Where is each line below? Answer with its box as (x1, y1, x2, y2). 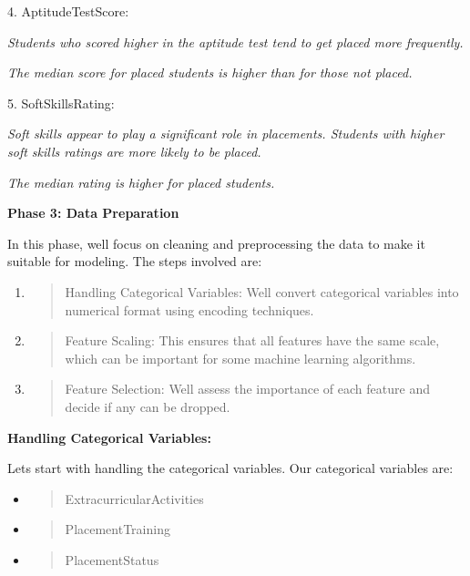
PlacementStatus (65, 550, 159, 569)
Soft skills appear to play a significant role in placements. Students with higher (7, 124, 444, 143)
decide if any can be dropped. (65, 396, 230, 416)
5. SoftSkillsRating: (7, 93, 115, 112)
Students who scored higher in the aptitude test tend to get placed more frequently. (7, 32, 464, 51)
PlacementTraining (65, 519, 170, 539)
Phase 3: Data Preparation (7, 203, 179, 222)
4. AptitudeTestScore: (7, 2, 129, 20)
